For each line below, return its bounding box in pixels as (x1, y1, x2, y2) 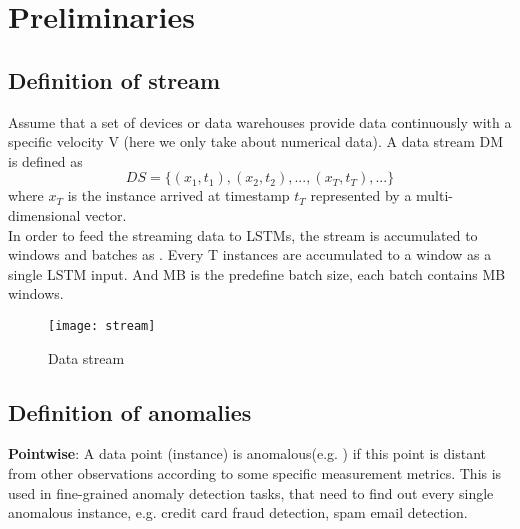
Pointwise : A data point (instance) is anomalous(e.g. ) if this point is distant (8, 443, 486, 464)
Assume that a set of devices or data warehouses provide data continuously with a (8, 111, 512, 132)
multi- (416, 185, 454, 206)
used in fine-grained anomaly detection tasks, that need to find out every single (8, 482, 494, 503)
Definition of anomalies (8, 396, 252, 427)
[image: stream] (48, 318, 156, 333)
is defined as (8, 150, 83, 171)
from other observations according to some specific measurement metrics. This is (8, 462, 502, 483)
